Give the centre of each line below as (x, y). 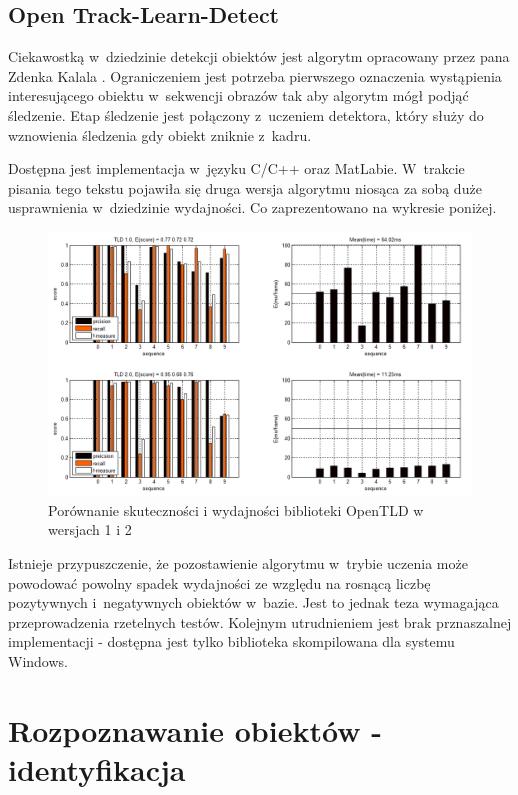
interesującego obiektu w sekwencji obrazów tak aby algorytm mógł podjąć (238, 95)
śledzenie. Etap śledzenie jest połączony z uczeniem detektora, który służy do (246, 114)
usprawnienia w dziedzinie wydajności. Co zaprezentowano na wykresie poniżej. (252, 207)
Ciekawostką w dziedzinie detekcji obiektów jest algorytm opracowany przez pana (259, 56)
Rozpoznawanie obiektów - (195, 729)
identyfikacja (97, 768)
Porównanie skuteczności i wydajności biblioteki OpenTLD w (236, 509)
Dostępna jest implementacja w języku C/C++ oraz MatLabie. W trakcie (236, 168)
